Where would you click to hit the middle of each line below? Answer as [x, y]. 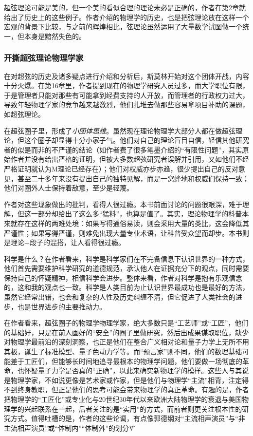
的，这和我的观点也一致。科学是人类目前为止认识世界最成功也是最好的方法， [126, 287]
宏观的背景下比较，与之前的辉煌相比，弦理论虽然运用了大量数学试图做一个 [123, 27]
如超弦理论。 [24, 114]
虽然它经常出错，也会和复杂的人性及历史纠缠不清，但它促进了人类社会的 [120, 297]
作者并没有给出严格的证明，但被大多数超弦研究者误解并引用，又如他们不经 [130, 159]
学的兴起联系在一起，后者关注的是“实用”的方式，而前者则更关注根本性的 [126, 408]
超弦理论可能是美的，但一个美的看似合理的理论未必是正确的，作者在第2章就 [125, 7]
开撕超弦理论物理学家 [44, 58]
